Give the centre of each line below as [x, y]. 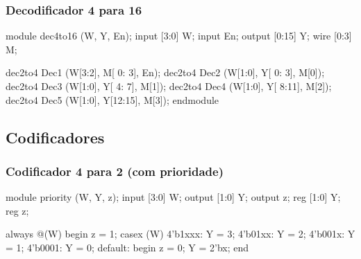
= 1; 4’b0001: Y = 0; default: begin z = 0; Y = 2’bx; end [127, 247]
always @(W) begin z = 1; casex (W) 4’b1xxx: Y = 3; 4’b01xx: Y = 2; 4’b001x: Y [180, 234]
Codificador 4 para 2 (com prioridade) [115, 171]
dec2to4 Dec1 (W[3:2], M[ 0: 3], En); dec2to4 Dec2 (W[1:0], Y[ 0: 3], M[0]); [165, 72]
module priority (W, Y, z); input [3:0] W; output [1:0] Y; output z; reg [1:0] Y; [173, 197]
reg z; [17, 210]
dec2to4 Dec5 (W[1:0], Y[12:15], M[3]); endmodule [112, 99]
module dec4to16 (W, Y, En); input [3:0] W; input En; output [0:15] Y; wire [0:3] [179, 36]
